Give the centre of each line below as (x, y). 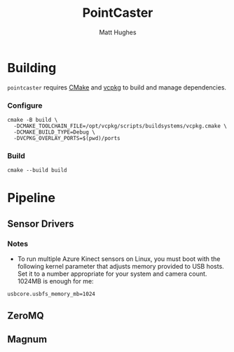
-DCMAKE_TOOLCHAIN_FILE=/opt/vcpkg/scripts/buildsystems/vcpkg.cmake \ (121, 126)
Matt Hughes (118, 32)
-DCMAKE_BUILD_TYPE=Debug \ (55, 132)
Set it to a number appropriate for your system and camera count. (112, 274)
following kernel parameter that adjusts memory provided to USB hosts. (121, 267)
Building (32, 68)
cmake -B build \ (33, 120)
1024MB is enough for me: (55, 281)
